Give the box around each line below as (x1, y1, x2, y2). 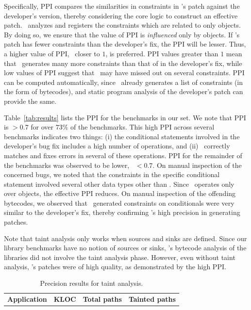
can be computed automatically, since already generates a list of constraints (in (4, 77, 243, 87)
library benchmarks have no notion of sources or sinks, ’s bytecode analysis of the (4, 243, 247, 253)
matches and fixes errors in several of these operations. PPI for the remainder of (4, 150, 242, 160)
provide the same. (4, 96, 57, 106)
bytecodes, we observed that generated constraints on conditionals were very (4, 197, 234, 208)
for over (31, 122, 54, 132)
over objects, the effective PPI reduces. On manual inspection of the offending (4, 188, 236, 198)
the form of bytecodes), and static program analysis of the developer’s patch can (4, 86, 243, 97)
